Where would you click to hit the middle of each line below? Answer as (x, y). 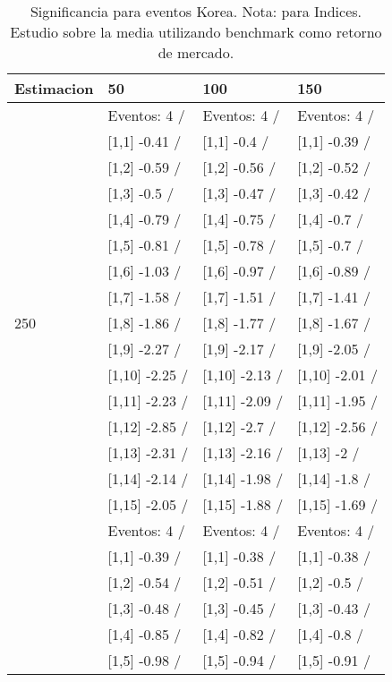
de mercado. (196, 52)
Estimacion (54, 88)
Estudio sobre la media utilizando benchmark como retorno (196, 32)
